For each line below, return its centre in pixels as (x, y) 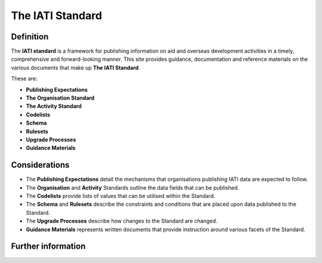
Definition (30, 37)
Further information (48, 247)
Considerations (40, 165)
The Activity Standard (54, 106)
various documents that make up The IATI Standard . (75, 67)
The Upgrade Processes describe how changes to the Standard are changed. (122, 221)
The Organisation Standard (60, 98)
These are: (24, 79)
